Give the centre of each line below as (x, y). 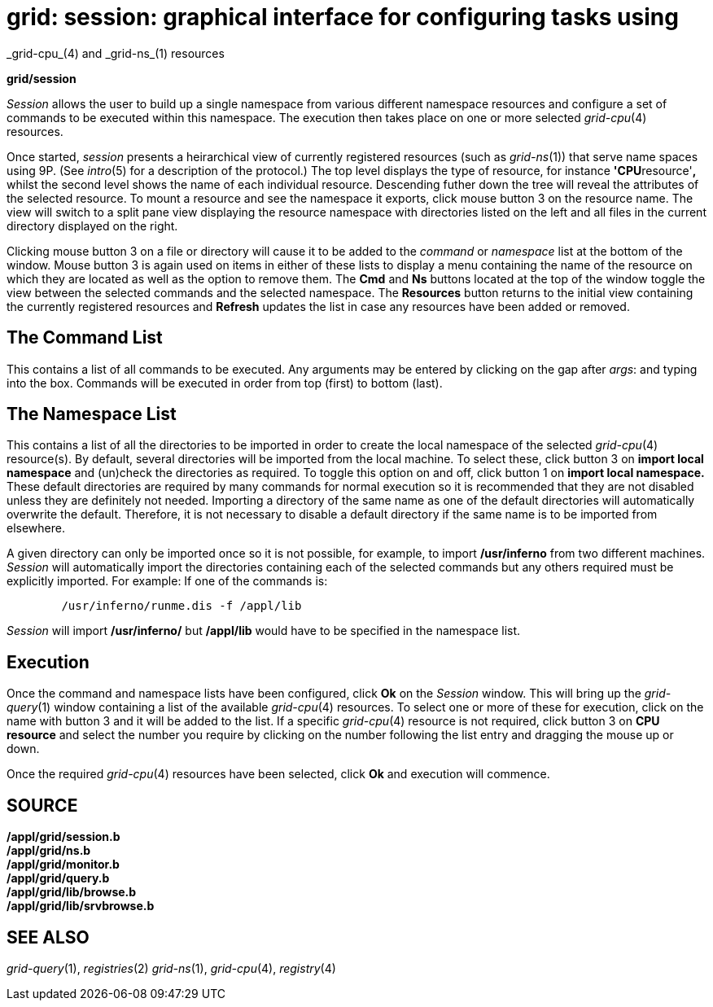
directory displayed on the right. (92, 225)
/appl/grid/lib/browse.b (72, 892)
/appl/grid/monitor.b (63, 865)
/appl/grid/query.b (58, 878)
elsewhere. (36, 528)
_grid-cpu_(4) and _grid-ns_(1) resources (116, 53)
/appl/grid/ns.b (49, 851)
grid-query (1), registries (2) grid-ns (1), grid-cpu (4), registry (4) (171, 968)
